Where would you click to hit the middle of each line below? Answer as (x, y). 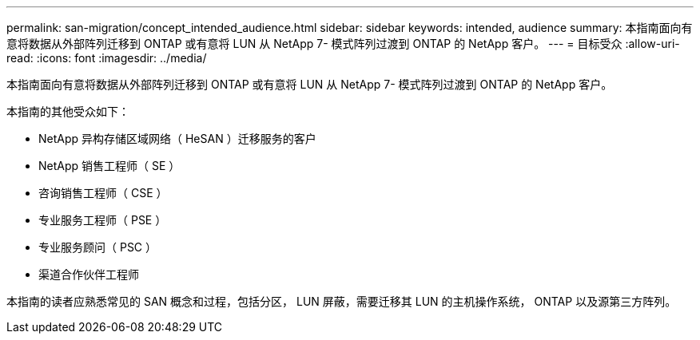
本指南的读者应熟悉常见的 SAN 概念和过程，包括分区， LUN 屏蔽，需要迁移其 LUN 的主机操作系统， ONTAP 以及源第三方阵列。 (342, 301)
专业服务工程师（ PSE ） (103, 220)
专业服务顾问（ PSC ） (98, 247)
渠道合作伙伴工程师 (89, 274)
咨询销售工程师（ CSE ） (103, 193)
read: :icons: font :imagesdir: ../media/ (107, 58)
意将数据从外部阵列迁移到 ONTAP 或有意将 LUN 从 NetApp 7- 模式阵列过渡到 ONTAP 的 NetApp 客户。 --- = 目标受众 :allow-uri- (343, 43)
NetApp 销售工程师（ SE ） (109, 166)
